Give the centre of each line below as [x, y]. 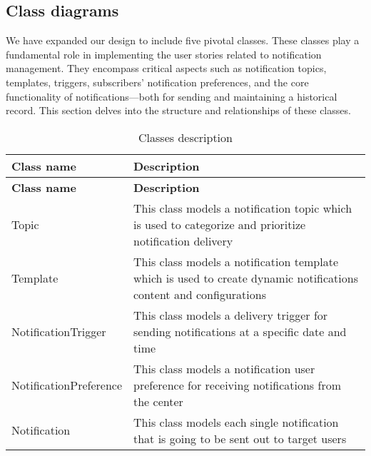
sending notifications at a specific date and [240, 331]
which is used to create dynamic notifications [246, 278]
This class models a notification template [236, 261]
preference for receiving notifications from [237, 385]
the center [158, 401]
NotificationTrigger [59, 331]
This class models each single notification [236, 422]
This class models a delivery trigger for [231, 315]
